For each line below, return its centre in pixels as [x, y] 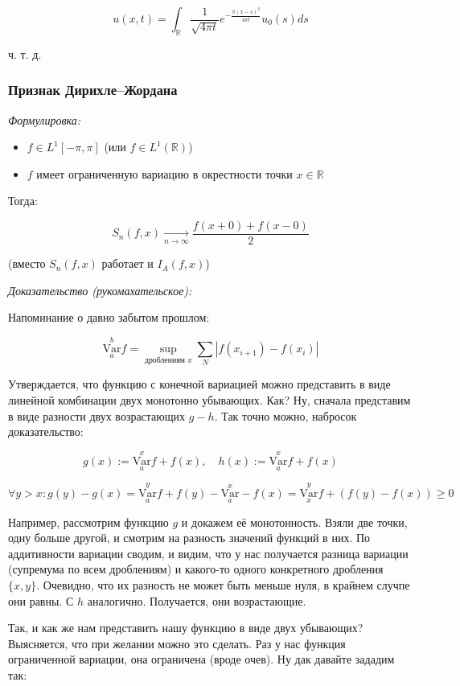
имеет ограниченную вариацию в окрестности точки [164, 173]
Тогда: [23, 201]
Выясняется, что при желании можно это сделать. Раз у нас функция [177, 643]
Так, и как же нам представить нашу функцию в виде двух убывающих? [186, 628]
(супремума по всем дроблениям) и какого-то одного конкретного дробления [196, 569]
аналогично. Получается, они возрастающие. [197, 600]
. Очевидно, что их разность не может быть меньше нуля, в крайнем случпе [223, 585]
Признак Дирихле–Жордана [93, 90]
